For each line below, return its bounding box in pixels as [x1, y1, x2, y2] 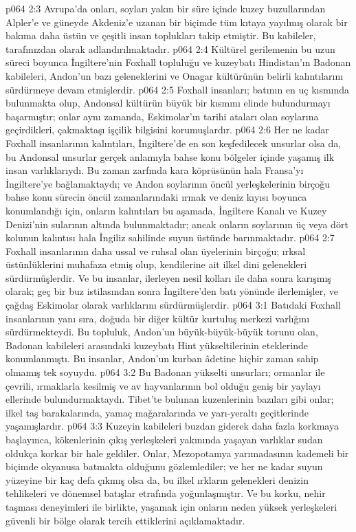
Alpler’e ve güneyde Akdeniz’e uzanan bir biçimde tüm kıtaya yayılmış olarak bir [5, 14, 348, 29]
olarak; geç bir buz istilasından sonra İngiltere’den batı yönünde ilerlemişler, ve [5, 284, 338, 298]
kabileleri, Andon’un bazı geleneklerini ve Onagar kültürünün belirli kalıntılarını [5, 68, 344, 82]
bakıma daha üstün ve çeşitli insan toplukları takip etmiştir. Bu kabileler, [5, 28, 316, 43]
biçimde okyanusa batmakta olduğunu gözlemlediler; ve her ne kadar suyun [5, 459, 323, 474]
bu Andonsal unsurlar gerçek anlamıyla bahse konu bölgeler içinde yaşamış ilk [5, 149, 335, 164]
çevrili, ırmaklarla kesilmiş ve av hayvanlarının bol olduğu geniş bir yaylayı [5, 378, 321, 392]
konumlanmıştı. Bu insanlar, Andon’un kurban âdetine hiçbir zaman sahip [5, 351, 319, 366]
